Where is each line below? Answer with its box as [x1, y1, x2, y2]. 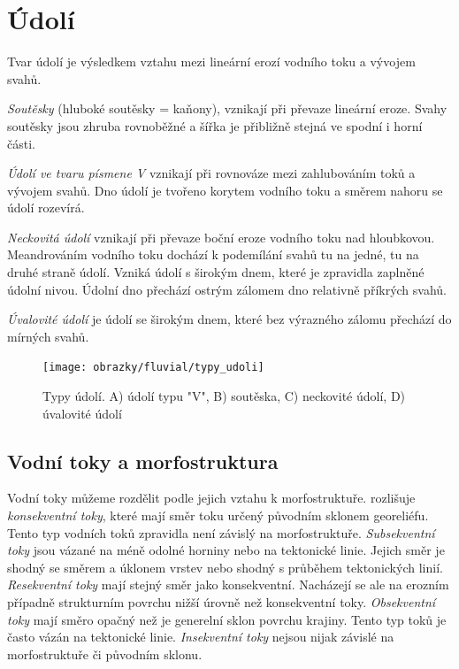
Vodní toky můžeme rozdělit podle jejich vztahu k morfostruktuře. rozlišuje [7, 488, 416, 507]
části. [7, 134, 35, 152]
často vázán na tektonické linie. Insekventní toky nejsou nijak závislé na [7, 627, 394, 646]
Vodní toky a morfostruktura [7, 447, 279, 474]
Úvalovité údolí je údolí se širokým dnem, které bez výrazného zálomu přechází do [7, 310, 452, 328]
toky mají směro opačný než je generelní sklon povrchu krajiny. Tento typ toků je [7, 610, 447, 628]
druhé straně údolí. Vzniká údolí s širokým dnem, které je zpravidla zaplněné [7, 263, 425, 281]
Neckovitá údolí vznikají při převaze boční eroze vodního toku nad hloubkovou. [7, 227, 435, 246]
